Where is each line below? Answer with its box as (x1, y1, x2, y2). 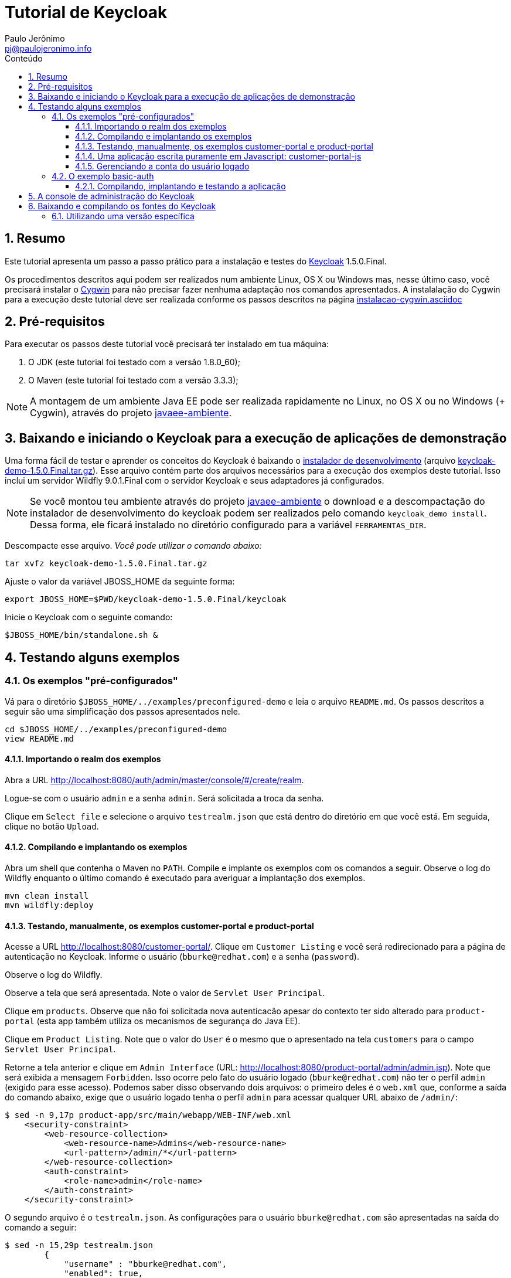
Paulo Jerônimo (5, 33, 65, 43)
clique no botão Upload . (5, 821, 99, 831)
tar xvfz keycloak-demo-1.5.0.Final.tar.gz (5, 559, 207, 569)
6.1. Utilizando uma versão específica (52, 210, 195, 221)
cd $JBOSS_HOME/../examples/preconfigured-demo (5, 724, 227, 734)
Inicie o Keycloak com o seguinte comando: (5, 612, 173, 623)
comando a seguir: (5, 1222, 77, 1233)
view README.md (5, 733, 74, 743)
